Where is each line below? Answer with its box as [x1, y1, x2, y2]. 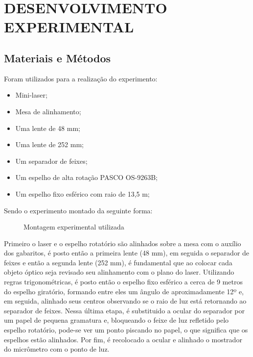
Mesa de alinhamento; [15, 106, 81, 116]
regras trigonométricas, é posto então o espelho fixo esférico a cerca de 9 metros [4, 277, 243, 287]
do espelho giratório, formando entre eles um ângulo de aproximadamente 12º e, [4, 286, 244, 296]
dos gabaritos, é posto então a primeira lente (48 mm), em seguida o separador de [4, 248, 250, 258]
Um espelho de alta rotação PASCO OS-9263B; [15, 172, 158, 182]
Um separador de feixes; [15, 155, 88, 166]
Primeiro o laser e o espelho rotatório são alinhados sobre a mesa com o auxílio [4, 238, 241, 248]
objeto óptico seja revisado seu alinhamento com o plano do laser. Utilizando [4, 267, 234, 277]
